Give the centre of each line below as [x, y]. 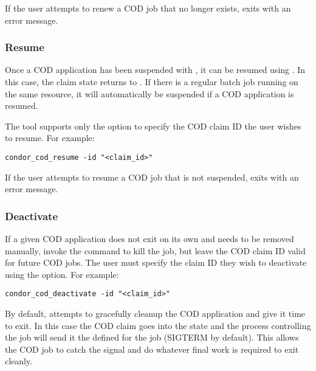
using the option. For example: [62, 274]
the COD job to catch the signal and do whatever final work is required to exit [152, 349]
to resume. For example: [50, 138]
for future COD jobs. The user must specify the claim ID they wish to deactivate [156, 262]
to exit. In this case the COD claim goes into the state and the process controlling [158, 325]
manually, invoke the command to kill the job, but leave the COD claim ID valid [155, 250]
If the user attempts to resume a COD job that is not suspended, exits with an [152, 177]
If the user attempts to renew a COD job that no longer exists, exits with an [148, 8]
